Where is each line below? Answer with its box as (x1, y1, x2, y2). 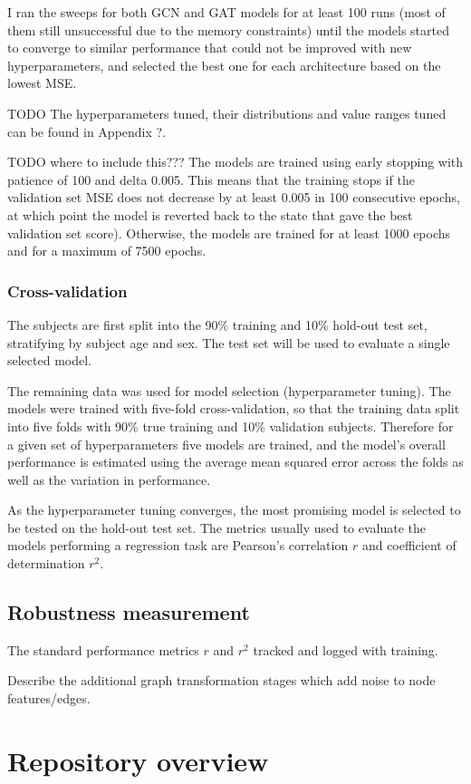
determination (7, 554, 85, 573)
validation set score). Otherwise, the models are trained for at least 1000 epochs (7, 223, 451, 242)
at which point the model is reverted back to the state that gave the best (7, 205, 413, 224)
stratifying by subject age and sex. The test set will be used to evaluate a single (7, 333, 450, 352)
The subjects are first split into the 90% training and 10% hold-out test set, (7, 315, 428, 334)
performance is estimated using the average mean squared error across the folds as (7, 452, 464, 471)
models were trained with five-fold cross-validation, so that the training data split (7, 399, 460, 418)
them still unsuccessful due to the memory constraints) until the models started (7, 20, 449, 39)
